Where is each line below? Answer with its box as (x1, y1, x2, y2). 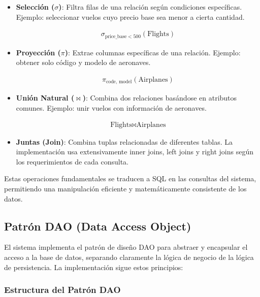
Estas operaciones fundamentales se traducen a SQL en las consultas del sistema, (4, 173, 256, 184)
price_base (105, 34, 127, 39)
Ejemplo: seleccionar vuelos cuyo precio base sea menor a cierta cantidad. (16, 11, 245, 22)
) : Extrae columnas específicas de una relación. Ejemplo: (64, 47, 241, 57)
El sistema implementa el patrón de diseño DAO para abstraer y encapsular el (4, 242, 248, 252)
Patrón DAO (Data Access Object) (4, 218, 191, 234)
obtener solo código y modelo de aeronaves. (16, 57, 151, 68)
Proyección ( (16, 47, 61, 57)
